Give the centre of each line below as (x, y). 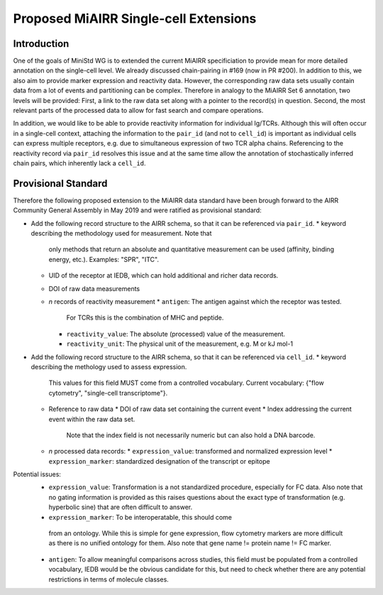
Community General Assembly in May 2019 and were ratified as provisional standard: (137, 210)
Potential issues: (37, 474)
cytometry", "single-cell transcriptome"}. (108, 393)
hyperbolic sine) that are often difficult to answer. (121, 507)
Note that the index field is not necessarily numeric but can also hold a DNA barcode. (191, 435)
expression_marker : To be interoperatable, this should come (140, 517)
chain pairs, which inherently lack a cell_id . (79, 163)
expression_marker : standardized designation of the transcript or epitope (159, 461)
